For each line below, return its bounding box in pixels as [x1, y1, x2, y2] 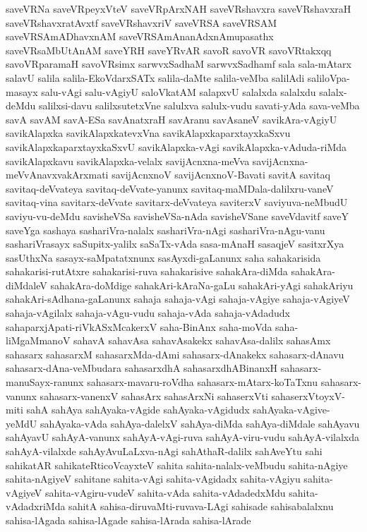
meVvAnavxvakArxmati [6, 167, 109, 182]
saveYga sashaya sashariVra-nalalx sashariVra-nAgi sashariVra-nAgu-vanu [6, 222, 325, 237]
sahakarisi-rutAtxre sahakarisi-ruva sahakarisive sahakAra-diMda [6, 264, 288, 279]
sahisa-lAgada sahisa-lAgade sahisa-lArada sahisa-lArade [6, 512, 251, 527]
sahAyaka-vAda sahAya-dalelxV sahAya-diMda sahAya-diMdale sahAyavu [40, 416, 360, 430]
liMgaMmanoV [6, 333, 71, 348]
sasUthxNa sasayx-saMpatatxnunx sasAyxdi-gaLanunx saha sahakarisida [6, 250, 321, 265]
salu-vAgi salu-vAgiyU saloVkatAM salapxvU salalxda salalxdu [41, 84, 316, 99]
